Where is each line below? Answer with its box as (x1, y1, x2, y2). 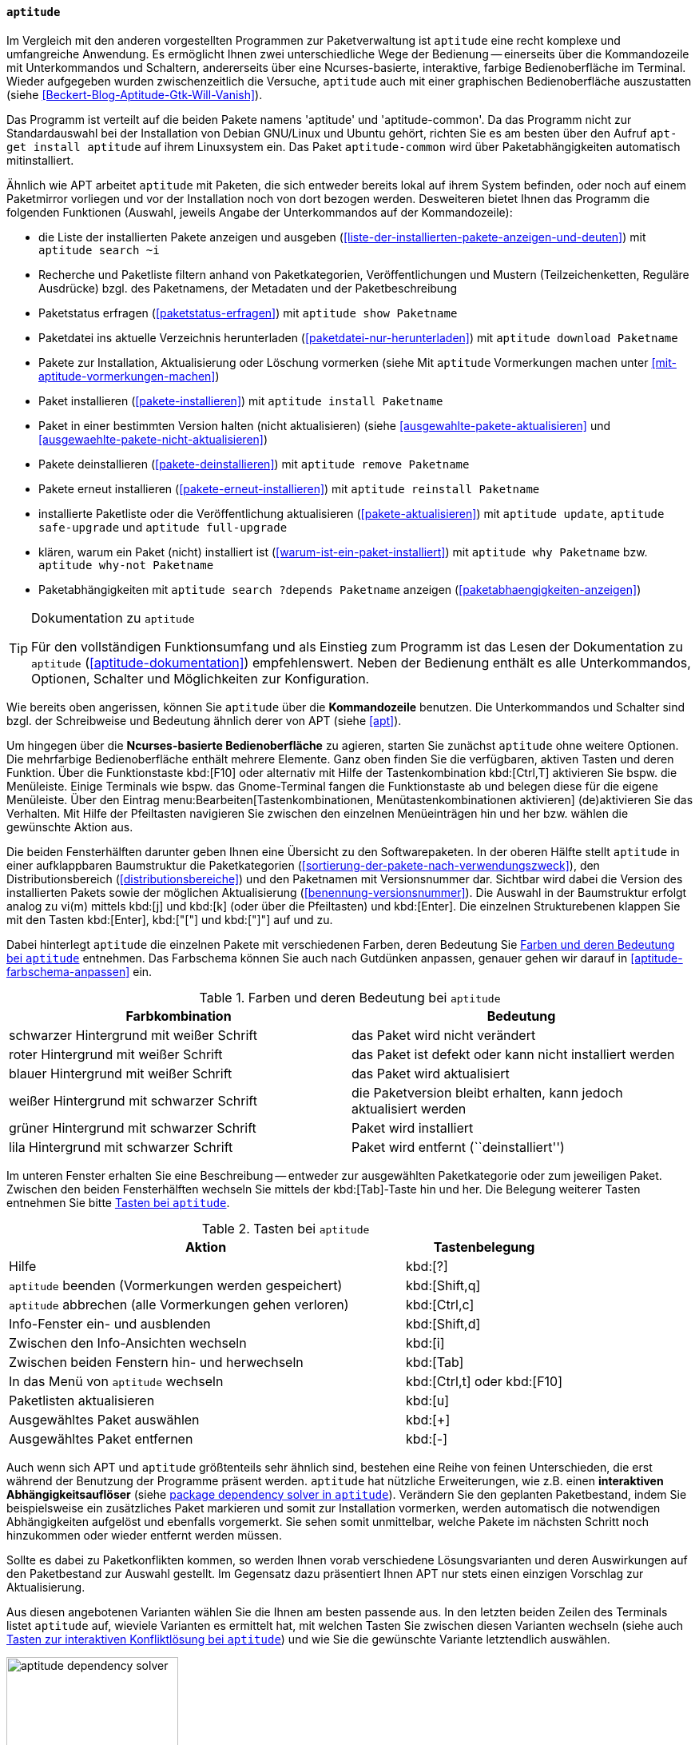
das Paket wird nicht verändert (351, 1026, 536, 1043)
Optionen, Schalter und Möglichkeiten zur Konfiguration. (31, 670, 370, 687)
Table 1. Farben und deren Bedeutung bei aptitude (199, 989, 501, 1006)
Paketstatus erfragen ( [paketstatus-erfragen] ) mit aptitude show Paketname (38, 305, 458, 320)
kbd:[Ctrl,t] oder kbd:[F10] (406, 1372, 563, 1389)
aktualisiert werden (351, 1100, 467, 1117)
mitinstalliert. (6, 153, 74, 167)
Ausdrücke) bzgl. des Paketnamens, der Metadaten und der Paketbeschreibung (38, 281, 457, 295)
